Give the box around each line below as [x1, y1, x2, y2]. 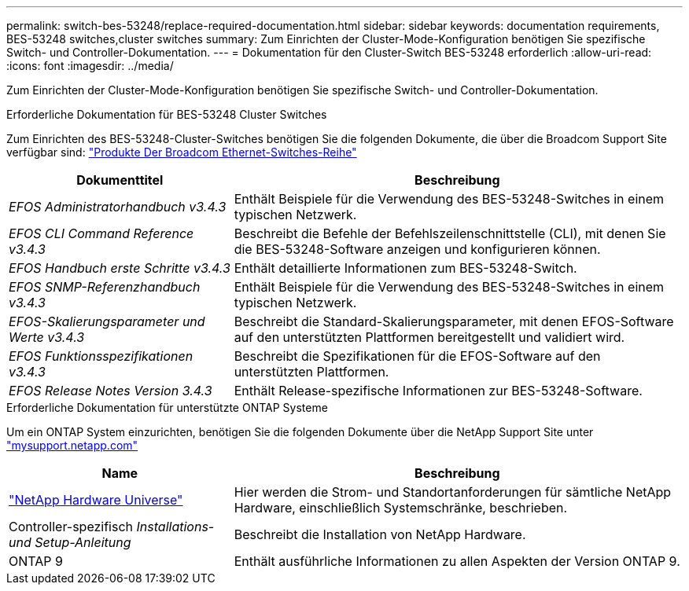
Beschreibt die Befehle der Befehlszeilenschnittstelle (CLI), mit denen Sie [234, 226, 666, 241]
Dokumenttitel [76, 172, 164, 188]
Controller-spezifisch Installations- [9, 519, 215, 534]
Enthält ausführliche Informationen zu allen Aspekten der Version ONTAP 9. [234, 553, 680, 569]
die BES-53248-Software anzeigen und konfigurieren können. [234, 241, 601, 257]
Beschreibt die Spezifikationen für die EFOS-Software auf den [234, 348, 601, 364]
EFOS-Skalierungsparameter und [9, 314, 205, 329]
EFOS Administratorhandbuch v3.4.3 [9, 199, 227, 215]
